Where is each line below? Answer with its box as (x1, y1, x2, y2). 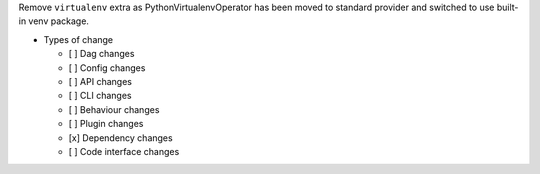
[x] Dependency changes (68, 131, 174, 144)
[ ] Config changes (68, 61, 146, 74)
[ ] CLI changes (68, 90, 132, 102)
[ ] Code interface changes (68, 145, 180, 157)
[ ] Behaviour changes (68, 103, 160, 115)
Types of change (43, 33, 114, 45)
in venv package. (18, 15, 90, 27)
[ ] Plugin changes (68, 118, 144, 130)
